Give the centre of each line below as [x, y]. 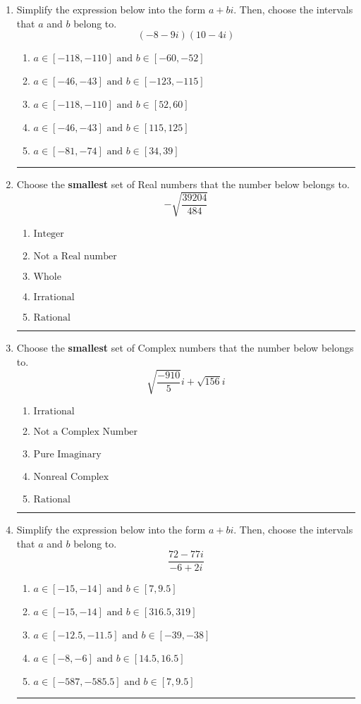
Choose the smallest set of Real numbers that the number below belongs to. [183, 184]
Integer [49, 234]
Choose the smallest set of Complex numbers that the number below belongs [185, 348]
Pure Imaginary [67, 455]
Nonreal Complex [71, 477]
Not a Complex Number [85, 432]
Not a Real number [75, 257]
